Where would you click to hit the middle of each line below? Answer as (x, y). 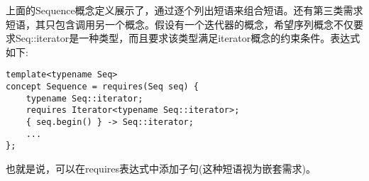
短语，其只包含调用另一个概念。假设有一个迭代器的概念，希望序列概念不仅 (180, 24)
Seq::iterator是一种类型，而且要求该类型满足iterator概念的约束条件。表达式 (188, 38)
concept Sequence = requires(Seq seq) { (103, 87)
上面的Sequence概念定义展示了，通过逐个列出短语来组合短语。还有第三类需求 (184, 10)
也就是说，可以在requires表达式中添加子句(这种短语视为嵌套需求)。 (161, 168)
